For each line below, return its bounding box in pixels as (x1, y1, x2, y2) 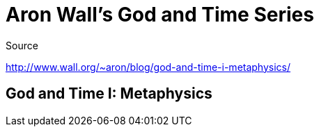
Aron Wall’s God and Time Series (6, 3, 314, 26)
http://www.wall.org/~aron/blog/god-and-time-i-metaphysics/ (6, 60, 291, 73)
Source (6, 39, 38, 51)
